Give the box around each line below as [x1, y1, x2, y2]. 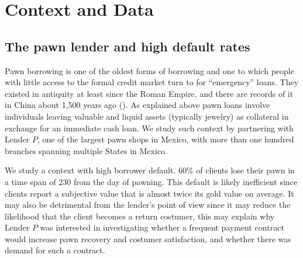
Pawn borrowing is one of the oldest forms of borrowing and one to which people [5, 64, 294, 76]
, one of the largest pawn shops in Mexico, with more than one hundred [37, 133, 294, 145]
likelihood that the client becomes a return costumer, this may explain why [5, 210, 275, 222]
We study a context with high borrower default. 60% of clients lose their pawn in [5, 164, 295, 176]
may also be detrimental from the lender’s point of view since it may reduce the [5, 198, 291, 211]
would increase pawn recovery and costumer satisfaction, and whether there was [5, 232, 291, 245]
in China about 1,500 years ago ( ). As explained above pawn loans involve [5, 99, 270, 111]
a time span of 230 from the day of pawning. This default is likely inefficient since [5, 175, 298, 187]
